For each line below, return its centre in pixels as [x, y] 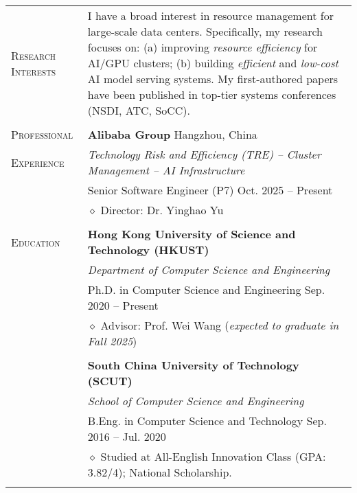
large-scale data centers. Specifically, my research [205, 31]
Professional [42, 134]
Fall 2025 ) [112, 341]
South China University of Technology [193, 365]
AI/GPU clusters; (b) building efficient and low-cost [213, 63]
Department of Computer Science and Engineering [209, 270]
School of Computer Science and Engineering [196, 401]
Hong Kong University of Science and [192, 234]
